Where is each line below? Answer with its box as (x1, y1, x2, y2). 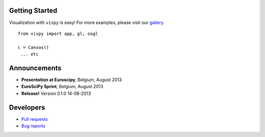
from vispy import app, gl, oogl (18, 31, 98, 36)
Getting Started (9, 6, 57, 15)
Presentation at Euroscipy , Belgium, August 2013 (21, 76, 122, 83)
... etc (20, 51, 39, 57)
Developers (9, 103, 45, 112)
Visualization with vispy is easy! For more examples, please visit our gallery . (9, 20, 164, 25)
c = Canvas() (18, 45, 49, 50)
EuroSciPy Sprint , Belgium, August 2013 (21, 84, 104, 90)
